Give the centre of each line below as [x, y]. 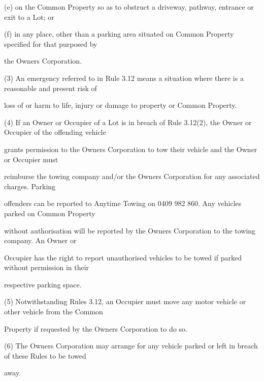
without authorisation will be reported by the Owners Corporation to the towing [130, 230]
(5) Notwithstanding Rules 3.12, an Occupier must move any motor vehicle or [125, 301]
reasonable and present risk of [51, 88]
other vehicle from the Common [54, 312]
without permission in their [47, 267]
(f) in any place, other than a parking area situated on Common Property [119, 34]
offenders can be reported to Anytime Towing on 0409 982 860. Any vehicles [123, 203]
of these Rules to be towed [45, 355]
